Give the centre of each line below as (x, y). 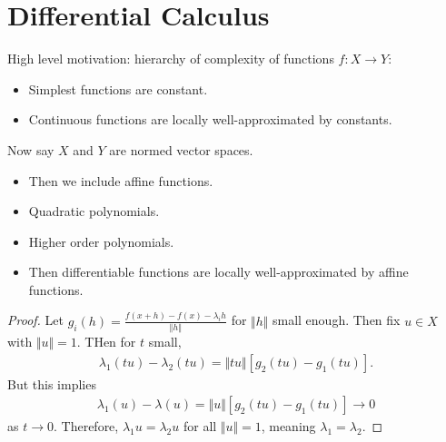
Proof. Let (35, 320)
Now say (31, 149)
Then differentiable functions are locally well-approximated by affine (218, 272)
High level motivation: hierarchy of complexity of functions (171, 59)
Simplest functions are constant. (118, 88)
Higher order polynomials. (101, 241)
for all (200, 426)
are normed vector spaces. (181, 149)
